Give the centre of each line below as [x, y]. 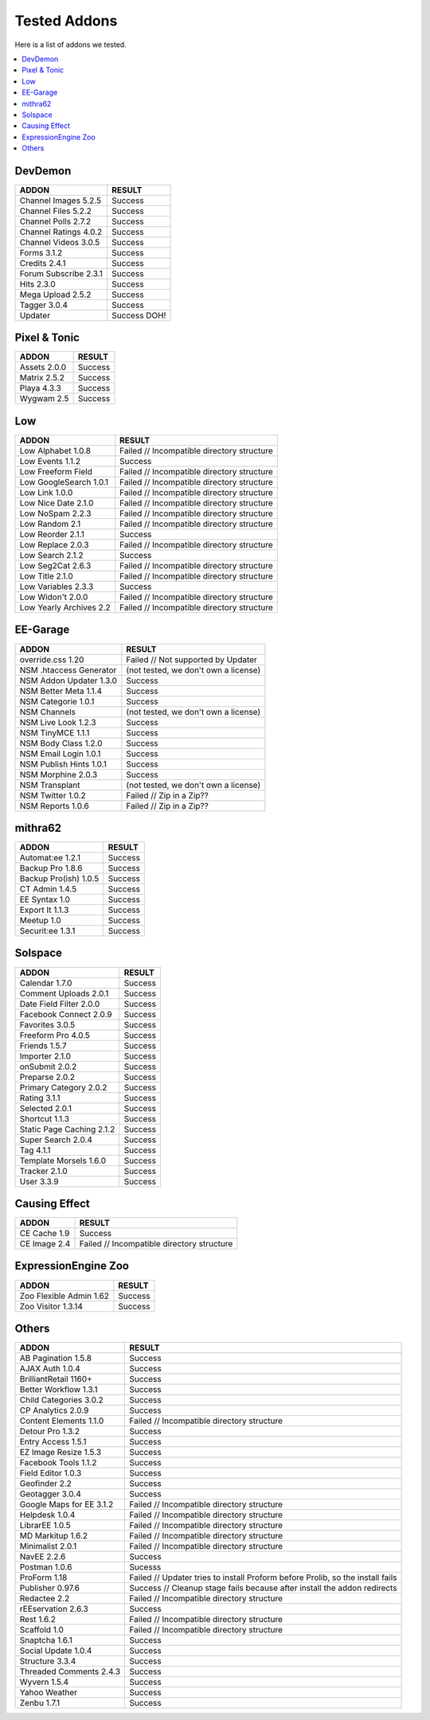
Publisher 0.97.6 [49, 1588]
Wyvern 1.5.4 [44, 1682]
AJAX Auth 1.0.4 [50, 1369]
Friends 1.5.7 [43, 1045]
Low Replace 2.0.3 [54, 545]
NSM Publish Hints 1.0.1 [63, 764]
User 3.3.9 [39, 1181]
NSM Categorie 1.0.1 [57, 701]
